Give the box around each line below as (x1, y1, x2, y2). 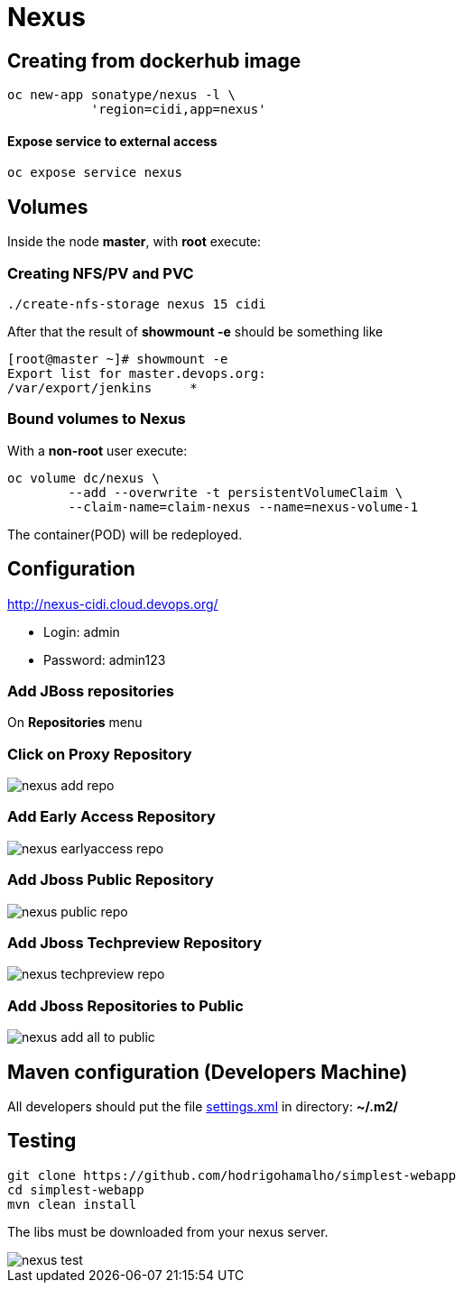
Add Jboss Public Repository (7, 871, 214, 889)
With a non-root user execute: (7, 442, 188, 458)
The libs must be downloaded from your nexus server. (7, 1223, 329, 1239)
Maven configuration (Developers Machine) (7, 1060, 408, 1083)
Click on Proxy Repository (7, 744, 192, 763)
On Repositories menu (7, 714, 143, 731)
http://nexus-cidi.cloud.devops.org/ (7, 595, 218, 612)
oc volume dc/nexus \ (7, 470, 160, 485)
